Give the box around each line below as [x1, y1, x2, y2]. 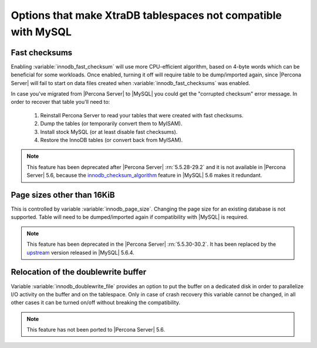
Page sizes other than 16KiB [11, 190, 115, 200]
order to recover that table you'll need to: [11, 99, 110, 106]
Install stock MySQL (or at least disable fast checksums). [40, 128, 178, 135]
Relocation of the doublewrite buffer [11, 267, 147, 277]
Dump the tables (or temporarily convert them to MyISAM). [40, 120, 183, 127]
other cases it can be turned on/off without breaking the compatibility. [11, 299, 181, 306]
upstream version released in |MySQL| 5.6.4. [26, 249, 134, 256]
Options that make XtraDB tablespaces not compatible [11, 9, 282, 22]
